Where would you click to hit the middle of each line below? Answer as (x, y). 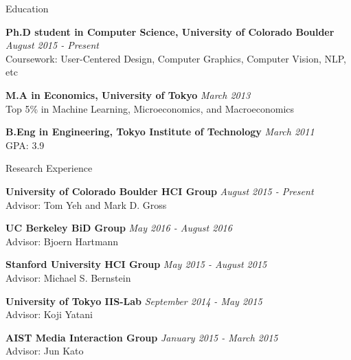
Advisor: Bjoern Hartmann (62, 241)
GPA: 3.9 (25, 145)
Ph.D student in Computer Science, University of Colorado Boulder (170, 31)
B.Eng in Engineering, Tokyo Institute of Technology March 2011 (160, 132)
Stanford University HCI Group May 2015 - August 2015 (136, 264)
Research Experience (49, 168)
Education (27, 8)
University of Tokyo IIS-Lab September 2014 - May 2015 (134, 301)
